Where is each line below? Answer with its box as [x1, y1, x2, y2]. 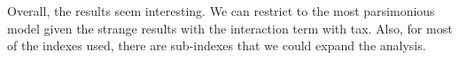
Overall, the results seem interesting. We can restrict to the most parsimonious [7, 2, 435, 19]
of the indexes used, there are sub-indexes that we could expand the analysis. [7, 36, 426, 55]
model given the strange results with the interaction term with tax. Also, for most [7, 19, 453, 37]
